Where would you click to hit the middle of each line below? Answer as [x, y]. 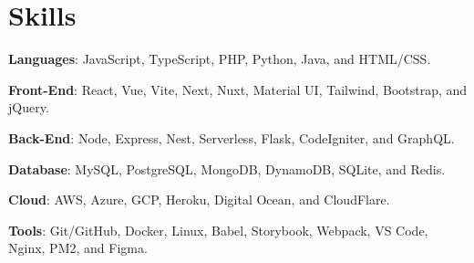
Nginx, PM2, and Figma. [78, 248]
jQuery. [29, 107]
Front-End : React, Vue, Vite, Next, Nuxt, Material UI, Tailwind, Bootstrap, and [238, 89]
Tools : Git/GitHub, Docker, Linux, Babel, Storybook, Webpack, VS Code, [218, 230]
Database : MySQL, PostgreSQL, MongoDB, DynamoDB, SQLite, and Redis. [227, 168]
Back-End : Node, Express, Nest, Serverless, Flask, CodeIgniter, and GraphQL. [232, 137]
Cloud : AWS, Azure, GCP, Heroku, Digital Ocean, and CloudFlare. [199, 200]
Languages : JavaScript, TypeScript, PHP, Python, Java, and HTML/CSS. [220, 59]
